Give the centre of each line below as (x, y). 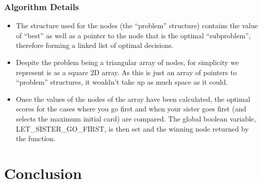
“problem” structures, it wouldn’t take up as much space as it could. (122, 82)
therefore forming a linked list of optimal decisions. (95, 45)
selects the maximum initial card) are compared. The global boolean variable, (136, 118)
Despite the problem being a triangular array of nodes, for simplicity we (127, 62)
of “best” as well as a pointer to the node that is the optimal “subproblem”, (133, 35)
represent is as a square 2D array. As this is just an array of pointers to (126, 72)
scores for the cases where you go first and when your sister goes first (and (131, 109)
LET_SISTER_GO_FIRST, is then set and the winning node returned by (132, 128)
